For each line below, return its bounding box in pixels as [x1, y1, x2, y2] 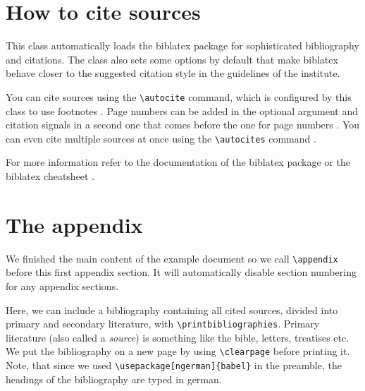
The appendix [6, 210, 143, 239]
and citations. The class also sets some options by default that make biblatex [6, 52, 338, 66]
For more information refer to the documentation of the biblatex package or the [6, 155, 350, 169]
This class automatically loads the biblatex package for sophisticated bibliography [6, 38, 359, 53]
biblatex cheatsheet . [6, 169, 95, 183]
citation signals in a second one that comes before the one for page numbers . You [6, 117, 360, 132]
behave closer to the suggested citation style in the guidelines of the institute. [6, 66, 340, 80]
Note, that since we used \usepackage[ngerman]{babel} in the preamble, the [6, 358, 342, 373]
